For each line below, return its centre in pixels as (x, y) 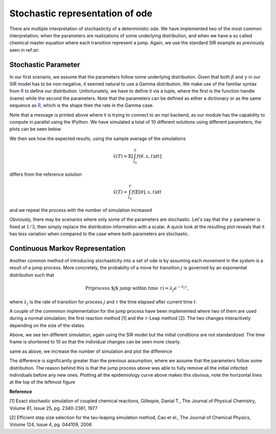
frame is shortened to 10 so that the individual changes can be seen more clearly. (95, 342)
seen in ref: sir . (25, 50)
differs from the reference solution (45, 174)
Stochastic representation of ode (81, 13)
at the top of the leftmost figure (42, 382)
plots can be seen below (35, 129)
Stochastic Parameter (45, 65)
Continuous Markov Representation (67, 248)
